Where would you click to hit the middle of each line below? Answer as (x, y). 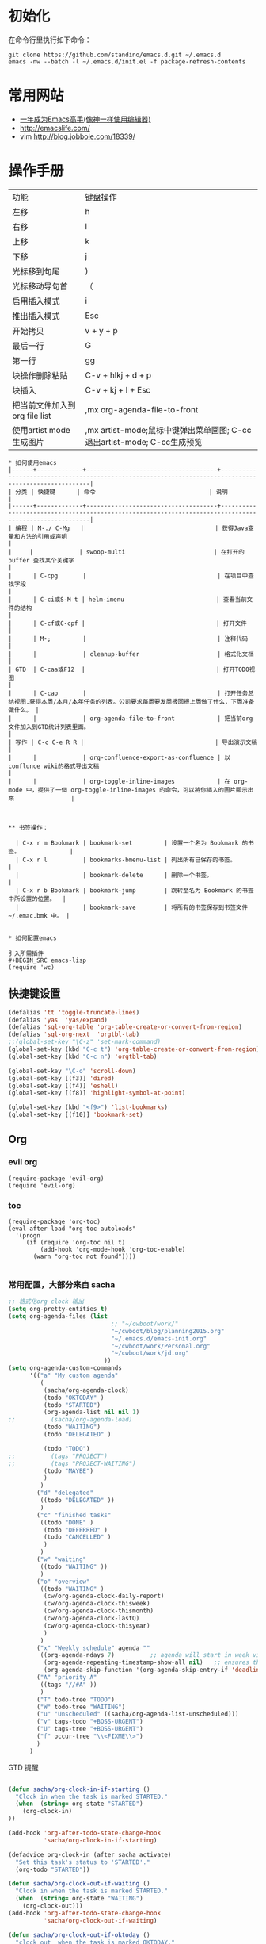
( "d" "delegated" (65, 1493)
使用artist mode (42, 430)
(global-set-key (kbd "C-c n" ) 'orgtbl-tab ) (83, 1056)
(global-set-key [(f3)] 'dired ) (61, 1078)
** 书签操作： (28, 827)
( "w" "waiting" (62, 1559)
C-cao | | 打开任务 (144, 693)
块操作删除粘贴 (40, 375)
